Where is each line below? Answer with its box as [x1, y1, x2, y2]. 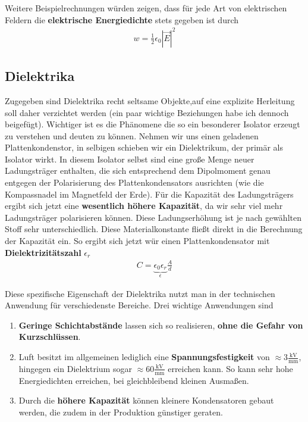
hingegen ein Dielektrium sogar [18, 362, 132, 374]
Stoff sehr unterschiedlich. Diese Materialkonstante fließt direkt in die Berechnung [5, 223, 303, 235]
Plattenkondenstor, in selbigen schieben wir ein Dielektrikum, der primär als [5, 141, 284, 154]
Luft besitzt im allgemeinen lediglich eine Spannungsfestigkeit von [18, 351, 270, 363]
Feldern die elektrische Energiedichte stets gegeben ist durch [5, 13, 239, 26]
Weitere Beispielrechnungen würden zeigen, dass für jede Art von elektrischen [5, 2, 287, 14]
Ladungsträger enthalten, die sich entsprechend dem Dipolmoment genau [5, 164, 271, 177]
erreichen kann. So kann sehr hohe [168, 362, 293, 374]
